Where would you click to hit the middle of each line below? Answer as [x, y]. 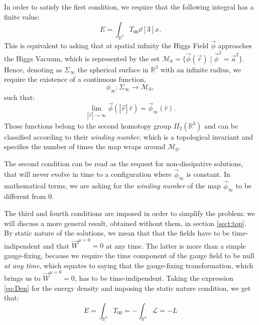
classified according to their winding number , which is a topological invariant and [129, 136]
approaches [235, 45]
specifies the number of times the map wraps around [85, 146]
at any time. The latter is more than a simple [176, 245]
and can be [221, 125]
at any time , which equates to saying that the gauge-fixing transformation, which [129, 265]
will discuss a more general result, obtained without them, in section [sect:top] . [125, 223]
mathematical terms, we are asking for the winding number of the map [112, 186]
